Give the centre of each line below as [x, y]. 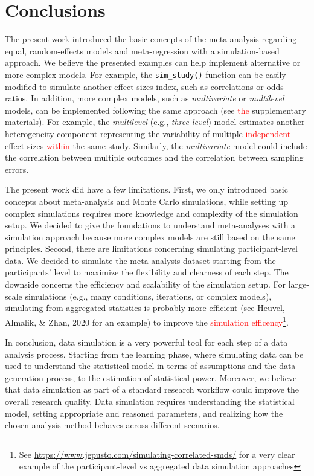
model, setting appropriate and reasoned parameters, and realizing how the [144, 413]
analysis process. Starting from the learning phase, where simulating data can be [154, 354]
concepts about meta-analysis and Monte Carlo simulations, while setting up [147, 201]
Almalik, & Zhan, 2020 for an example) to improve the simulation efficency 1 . [147, 321]
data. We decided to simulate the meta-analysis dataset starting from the [140, 260]
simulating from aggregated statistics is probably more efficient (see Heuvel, [145, 308]
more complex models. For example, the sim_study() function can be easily [146, 74]
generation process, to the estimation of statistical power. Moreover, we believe [151, 377]
